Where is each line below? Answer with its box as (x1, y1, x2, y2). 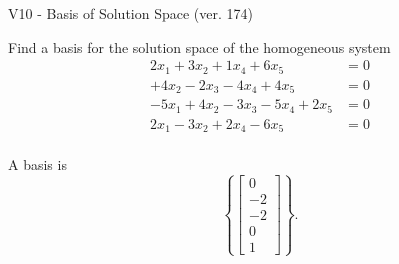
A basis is (8, 154, 67, 175)
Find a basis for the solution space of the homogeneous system (8, 36, 391, 57)
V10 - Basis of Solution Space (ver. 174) (8, 3, 253, 23)
